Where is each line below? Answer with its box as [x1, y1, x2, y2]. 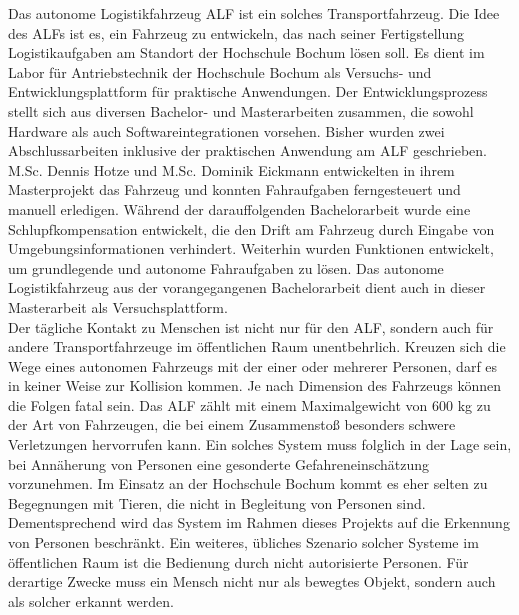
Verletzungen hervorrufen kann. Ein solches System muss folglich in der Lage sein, [8, 434, 512, 455]
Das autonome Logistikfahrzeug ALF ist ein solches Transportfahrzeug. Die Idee [8, 3, 500, 23]
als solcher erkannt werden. [8, 590, 174, 611]
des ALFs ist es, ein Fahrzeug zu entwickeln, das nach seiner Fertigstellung [8, 22, 465, 43]
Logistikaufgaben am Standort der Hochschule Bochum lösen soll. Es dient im [8, 42, 485, 63]
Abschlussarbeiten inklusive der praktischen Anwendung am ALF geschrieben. [8, 140, 487, 161]
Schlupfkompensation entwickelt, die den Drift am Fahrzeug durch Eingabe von [8, 218, 495, 239]
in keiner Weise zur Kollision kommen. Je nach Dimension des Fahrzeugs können [8, 375, 502, 396]
